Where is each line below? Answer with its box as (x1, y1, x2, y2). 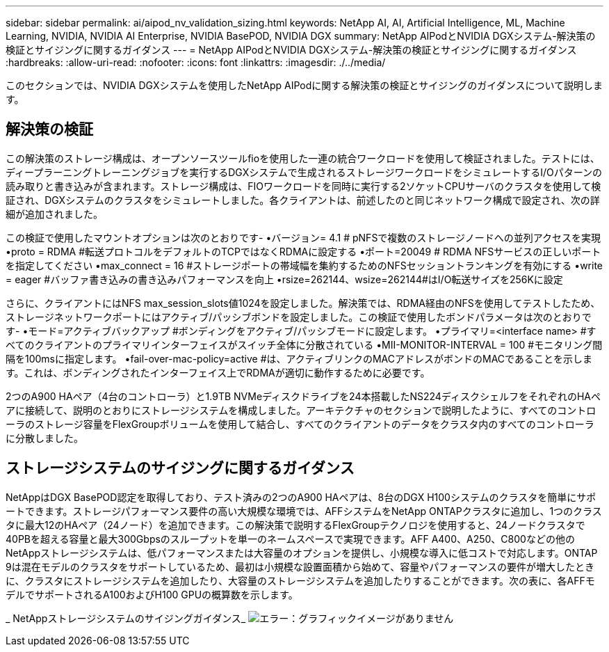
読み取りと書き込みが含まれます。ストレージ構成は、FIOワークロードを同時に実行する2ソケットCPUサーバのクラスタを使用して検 (6, 180, 601, 192)
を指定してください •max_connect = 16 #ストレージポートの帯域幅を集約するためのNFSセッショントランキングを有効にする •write (6, 259, 603, 271)
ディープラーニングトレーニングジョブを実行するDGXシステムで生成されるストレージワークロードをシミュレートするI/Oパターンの (6, 166, 603, 178)
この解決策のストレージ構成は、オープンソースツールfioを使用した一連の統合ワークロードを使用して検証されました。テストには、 (6, 152, 600, 164)
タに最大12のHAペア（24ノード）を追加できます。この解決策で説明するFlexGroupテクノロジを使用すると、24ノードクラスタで (6, 518, 585, 531)
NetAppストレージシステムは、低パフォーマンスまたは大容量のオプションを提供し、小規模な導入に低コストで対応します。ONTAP (6, 546, 598, 559)
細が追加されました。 (6, 207, 103, 220)
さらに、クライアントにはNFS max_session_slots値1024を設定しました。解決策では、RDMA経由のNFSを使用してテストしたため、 (6, 296, 601, 309)
